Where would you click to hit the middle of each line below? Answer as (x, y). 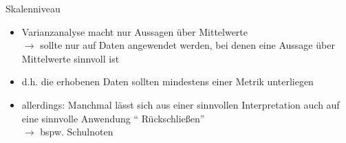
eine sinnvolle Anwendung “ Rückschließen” (113, 118)
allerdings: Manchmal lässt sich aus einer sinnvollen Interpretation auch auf (181, 104)
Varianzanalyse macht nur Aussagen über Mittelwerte (135, 31)
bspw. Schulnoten (77, 132)
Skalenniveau (33, 8)
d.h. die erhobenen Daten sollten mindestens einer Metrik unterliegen (167, 81)
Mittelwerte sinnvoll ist (71, 58)
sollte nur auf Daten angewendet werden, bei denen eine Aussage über (187, 45)
